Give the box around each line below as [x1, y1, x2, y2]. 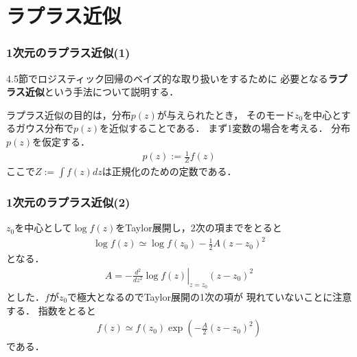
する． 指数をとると [6, 303, 96, 317]
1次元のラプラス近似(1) [6, 44, 130, 61]
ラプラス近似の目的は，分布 [6, 107, 131, 122]
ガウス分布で [15, 121, 73, 135]
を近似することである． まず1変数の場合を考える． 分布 [100, 121, 351, 135]
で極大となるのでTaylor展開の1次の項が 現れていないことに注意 [67, 289, 352, 303]
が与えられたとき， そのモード [157, 107, 295, 122]
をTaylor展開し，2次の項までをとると [115, 220, 282, 235]
